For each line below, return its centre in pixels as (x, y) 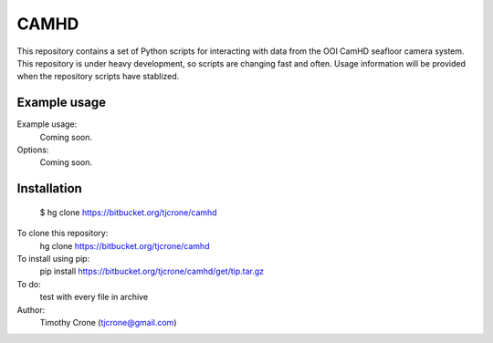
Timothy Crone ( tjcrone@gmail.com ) (108, 322)
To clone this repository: (63, 234)
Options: (33, 150)
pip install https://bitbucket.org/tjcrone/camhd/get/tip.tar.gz (152, 271)
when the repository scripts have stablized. (98, 77)
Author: (31, 309)
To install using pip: (53, 258)
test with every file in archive (94, 297)
